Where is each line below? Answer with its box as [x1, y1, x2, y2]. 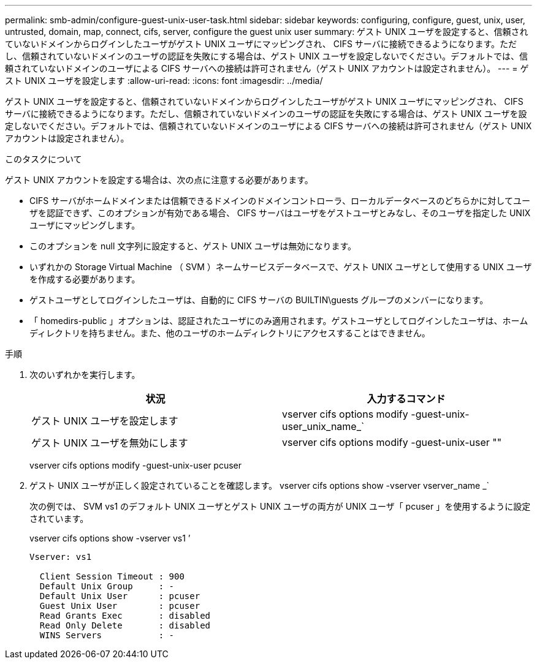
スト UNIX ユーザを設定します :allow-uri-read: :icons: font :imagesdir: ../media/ [5, 75, 323, 86]
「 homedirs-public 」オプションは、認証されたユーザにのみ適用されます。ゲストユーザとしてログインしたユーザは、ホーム [29, 315, 528, 326]
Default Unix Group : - [39, 581, 175, 591]
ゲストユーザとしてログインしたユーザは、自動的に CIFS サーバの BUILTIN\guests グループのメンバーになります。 [29, 295, 489, 305]
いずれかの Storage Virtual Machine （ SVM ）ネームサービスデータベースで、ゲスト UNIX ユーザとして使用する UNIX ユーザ [29, 262, 532, 272]
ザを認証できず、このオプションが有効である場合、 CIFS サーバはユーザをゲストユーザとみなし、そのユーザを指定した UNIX [29, 208, 531, 218]
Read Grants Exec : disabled [39, 611, 211, 621]
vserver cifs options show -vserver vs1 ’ [29, 533, 191, 543]
